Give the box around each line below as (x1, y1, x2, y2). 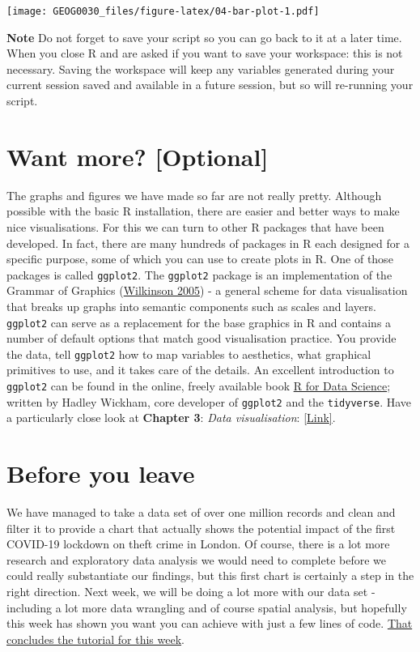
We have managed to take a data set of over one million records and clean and (6, 504, 396, 521)
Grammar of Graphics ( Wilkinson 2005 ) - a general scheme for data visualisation (6, 282, 408, 299)
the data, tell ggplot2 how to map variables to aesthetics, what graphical (6, 345, 371, 362)
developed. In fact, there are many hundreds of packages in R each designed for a (6, 234, 409, 251)
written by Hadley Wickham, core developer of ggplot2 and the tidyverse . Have (6, 393, 412, 410)
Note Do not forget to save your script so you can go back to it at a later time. (6, 28, 402, 45)
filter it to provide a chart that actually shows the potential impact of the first (6, 519, 396, 536)
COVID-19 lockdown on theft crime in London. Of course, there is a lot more (6, 535, 390, 552)
